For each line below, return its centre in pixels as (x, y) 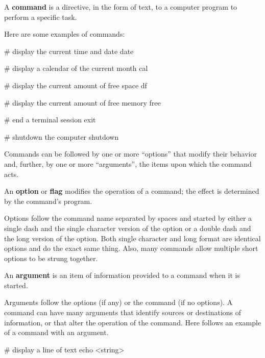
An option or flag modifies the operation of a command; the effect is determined (132, 191)
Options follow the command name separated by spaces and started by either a (128, 218)
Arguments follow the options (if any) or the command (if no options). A (118, 302)
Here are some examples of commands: (65, 34)
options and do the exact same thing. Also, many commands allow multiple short (131, 248)
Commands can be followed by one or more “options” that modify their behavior (130, 154)
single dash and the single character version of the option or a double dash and (128, 228)
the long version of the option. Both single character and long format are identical (132, 238)
